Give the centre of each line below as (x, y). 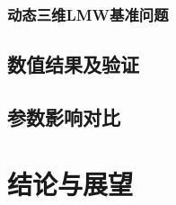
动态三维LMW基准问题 (88, 14)
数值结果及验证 (73, 64)
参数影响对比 (64, 117)
